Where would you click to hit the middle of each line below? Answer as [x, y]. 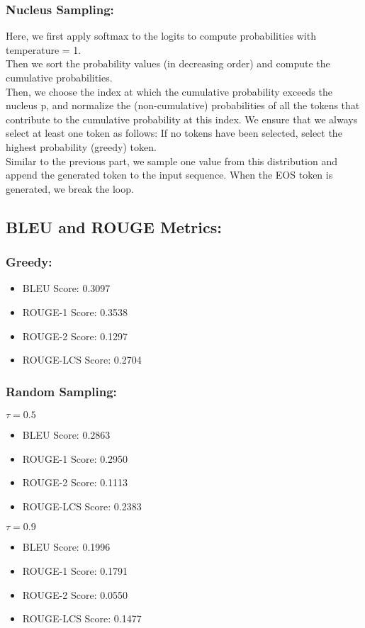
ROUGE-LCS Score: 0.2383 [82, 506]
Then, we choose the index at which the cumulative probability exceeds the [169, 91]
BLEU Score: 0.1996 [66, 547]
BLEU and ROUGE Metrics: [114, 226]
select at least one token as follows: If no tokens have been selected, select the [174, 133]
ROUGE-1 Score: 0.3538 [75, 312]
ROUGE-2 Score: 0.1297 [75, 336]
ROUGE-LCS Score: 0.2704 [82, 360]
